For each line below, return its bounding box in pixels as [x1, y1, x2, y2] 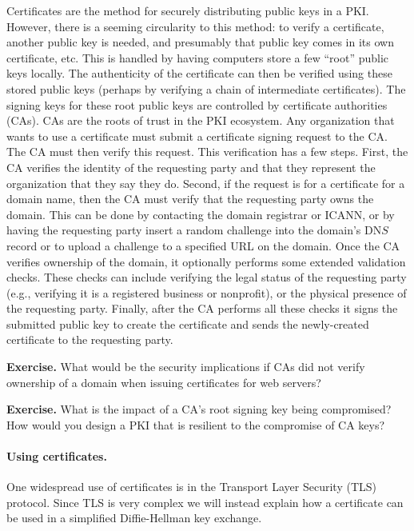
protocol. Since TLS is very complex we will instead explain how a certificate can [6, 493, 404, 510]
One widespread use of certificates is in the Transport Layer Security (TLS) [6, 478, 376, 495]
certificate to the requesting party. [6, 331, 173, 348]
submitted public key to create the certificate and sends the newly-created [6, 315, 369, 332]
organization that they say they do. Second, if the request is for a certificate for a [6, 174, 405, 191]
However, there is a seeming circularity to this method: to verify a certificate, [6, 18, 384, 34]
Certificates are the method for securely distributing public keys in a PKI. [6, 2, 369, 18]
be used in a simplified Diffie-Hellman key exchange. [6, 509, 262, 526]
